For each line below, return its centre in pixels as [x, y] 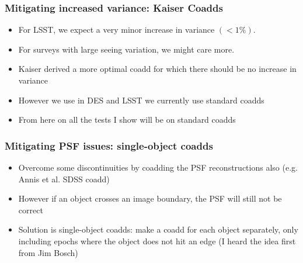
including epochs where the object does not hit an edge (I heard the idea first [157, 240]
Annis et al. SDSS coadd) [64, 179]
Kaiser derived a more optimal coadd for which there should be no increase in [157, 69]
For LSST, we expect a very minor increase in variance [116, 30]
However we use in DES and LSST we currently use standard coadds [141, 100]
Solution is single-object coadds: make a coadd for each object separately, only [158, 229]
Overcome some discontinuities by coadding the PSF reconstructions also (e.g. [158, 167]
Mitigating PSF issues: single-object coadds [109, 145]
